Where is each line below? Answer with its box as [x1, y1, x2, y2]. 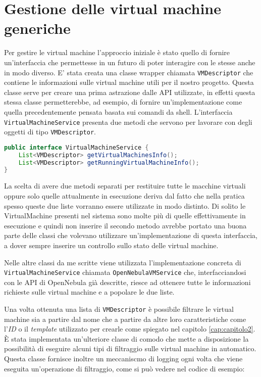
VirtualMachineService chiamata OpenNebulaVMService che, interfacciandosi [4, 267, 246, 277]
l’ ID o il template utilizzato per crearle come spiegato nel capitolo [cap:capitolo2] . [4, 323, 255, 334]
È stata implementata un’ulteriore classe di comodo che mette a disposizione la [4, 333, 249, 344]
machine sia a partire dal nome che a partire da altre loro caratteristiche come [4, 313, 246, 324]
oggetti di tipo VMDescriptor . [4, 126, 96, 137]
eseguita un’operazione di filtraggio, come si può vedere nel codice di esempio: [4, 363, 245, 373]
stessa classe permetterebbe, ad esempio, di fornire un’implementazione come [4, 97, 242, 107]
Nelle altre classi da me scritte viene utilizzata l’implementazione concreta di [4, 257, 241, 267]
